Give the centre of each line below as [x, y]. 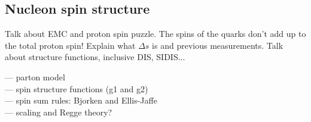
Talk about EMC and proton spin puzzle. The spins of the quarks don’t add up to [155, 34]
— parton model [35, 76]
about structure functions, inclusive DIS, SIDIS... [95, 57]
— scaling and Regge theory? [59, 112]
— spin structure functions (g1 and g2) [77, 88]
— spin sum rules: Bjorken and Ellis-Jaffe [81, 100]
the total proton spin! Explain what [70, 45]
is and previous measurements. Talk [218, 45]
